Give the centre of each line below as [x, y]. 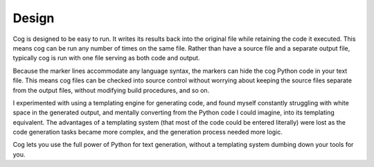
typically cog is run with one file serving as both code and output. [106, 58]
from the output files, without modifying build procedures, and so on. [111, 90]
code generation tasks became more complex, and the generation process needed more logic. [148, 132]
